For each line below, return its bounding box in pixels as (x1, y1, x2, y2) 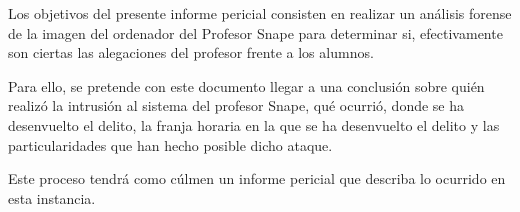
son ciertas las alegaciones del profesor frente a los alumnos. (8, 42, 374, 63)
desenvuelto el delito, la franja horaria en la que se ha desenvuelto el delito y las (8, 114, 500, 135)
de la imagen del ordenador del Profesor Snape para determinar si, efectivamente (8, 22, 503, 43)
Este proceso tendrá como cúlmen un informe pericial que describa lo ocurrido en (8, 168, 506, 189)
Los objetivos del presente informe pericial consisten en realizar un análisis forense (8, 3, 512, 23)
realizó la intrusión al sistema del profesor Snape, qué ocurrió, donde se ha (8, 95, 465, 116)
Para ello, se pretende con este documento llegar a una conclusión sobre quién (8, 75, 485, 96)
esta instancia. (8, 187, 96, 208)
